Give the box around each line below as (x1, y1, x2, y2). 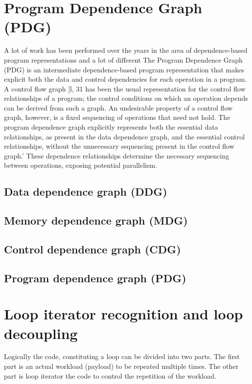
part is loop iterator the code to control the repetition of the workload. (4, 370, 216, 381)
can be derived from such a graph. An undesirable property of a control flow (4, 102, 233, 113)
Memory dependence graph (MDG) (4, 213, 188, 228)
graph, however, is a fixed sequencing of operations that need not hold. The (4, 112, 230, 122)
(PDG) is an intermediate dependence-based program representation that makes (4, 64, 244, 74)
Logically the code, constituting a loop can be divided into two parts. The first (4, 351, 240, 361)
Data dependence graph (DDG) (4, 184, 167, 199)
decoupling (4, 323, 78, 343)
